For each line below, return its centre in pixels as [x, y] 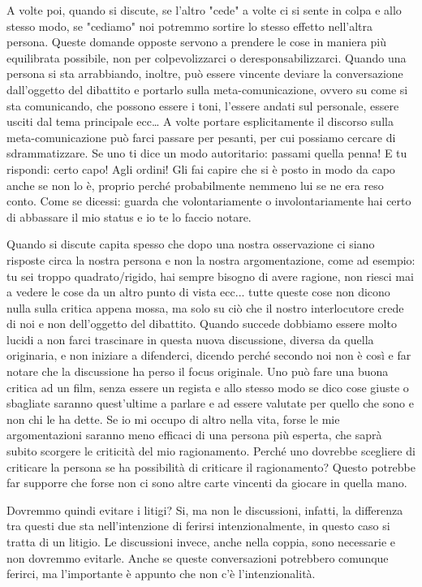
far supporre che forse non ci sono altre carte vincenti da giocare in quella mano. [207, 483]
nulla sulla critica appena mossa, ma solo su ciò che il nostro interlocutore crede [205, 307]
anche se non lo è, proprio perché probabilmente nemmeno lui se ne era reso [195, 185]
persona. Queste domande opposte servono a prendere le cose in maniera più [197, 42]
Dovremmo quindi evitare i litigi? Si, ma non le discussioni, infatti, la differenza [205, 509]
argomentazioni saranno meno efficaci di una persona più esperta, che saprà [194, 435]
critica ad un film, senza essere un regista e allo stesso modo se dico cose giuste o [208, 387]
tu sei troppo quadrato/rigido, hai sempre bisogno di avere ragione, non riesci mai [210, 276]
